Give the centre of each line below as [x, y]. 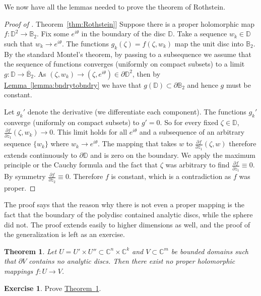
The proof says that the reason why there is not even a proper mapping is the [124, 204]
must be [239, 84]
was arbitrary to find [198, 165]
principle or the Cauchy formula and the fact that [81, 165]
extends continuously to [41, 155]
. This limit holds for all [90, 132]
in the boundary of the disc [123, 34]
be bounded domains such [210, 251]
